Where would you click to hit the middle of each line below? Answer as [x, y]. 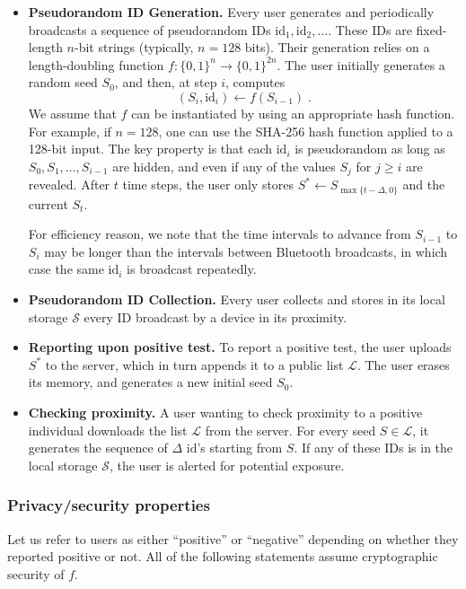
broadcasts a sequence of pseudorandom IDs [149, 29]
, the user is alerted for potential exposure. [227, 465]
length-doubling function [96, 64]
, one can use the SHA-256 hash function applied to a [306, 131]
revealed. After [69, 185]
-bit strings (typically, [134, 47]
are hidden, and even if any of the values [224, 166]
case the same [66, 269]
